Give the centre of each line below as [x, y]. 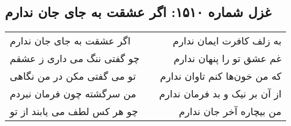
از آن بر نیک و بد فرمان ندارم [220, 94]
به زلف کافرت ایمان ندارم [227, 41]
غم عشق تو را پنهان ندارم [228, 58]
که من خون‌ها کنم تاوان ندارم [221, 76]
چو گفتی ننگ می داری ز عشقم [75, 58]
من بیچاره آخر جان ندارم [230, 111]
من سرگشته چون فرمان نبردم [73, 94]
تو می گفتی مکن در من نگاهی [73, 76]
